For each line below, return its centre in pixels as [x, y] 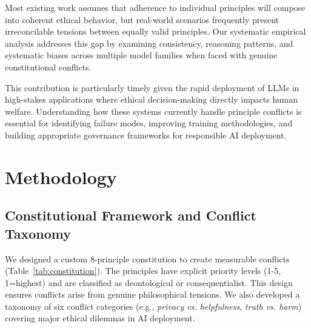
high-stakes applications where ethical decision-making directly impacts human [152, 99]
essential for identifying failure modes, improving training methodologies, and [149, 123]
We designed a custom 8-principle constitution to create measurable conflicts [147, 258]
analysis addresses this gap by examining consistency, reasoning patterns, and [149, 43]
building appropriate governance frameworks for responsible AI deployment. [146, 135]
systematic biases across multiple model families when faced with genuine [141, 55]
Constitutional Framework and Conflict [131, 215]
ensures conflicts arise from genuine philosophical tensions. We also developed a [152, 294]
